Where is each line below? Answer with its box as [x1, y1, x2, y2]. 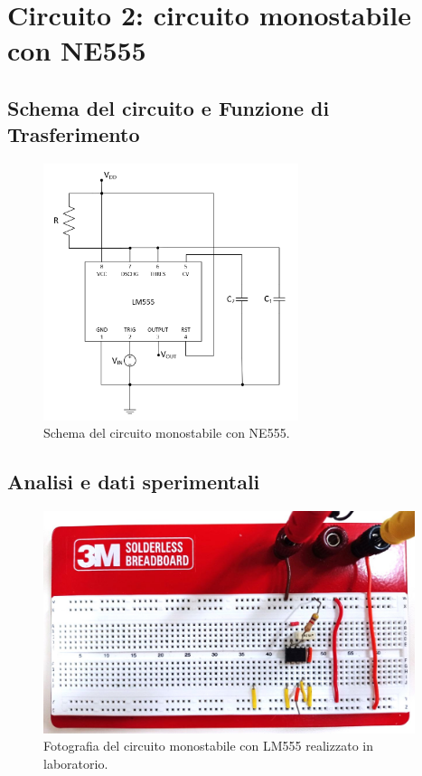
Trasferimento [7, 120, 140, 148]
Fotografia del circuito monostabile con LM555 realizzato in [43, 736, 373, 755]
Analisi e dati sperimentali [7, 468, 260, 496]
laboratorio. [43, 753, 108, 772]
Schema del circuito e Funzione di [7, 93, 330, 121]
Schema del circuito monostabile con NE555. [43, 423, 290, 442]
